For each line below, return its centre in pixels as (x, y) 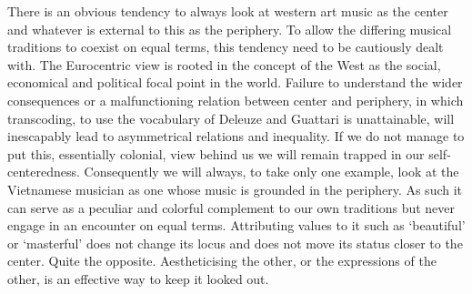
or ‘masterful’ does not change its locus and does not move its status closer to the (235, 243)
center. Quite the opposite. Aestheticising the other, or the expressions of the (222, 261)
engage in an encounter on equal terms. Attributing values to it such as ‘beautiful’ (236, 225)
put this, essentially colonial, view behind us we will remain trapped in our (216, 153)
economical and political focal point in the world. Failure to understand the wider (235, 82)
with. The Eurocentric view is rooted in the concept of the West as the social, (224, 64)
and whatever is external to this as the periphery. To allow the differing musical (230, 29)
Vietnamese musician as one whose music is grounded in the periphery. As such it (235, 189)
